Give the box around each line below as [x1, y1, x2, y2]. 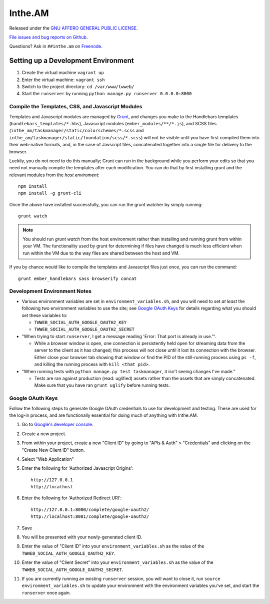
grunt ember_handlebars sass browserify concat [18, 275, 137, 281]
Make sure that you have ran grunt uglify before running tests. [34, 382, 170, 388]
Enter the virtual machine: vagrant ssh [21, 77, 105, 83]
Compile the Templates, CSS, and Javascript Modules [9, 103, 142, 110]
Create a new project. [21, 431, 66, 437]
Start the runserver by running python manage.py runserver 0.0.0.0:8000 [21, 91, 192, 97]
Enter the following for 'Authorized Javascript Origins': [21, 465, 133, 471]
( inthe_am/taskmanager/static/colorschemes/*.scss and [9, 128, 144, 134]
